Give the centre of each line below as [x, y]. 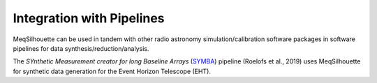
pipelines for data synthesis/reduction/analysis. [81, 48]
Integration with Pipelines [89, 18]
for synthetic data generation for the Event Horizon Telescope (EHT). [112, 71]
